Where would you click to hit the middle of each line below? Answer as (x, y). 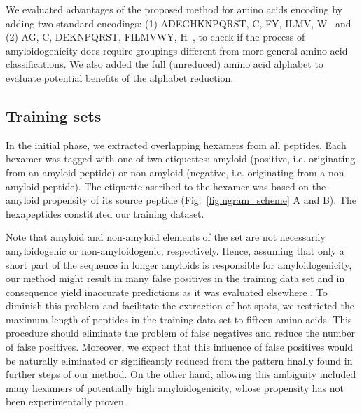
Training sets (54, 115)
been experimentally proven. (66, 401)
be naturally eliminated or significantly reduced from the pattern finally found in (179, 360)
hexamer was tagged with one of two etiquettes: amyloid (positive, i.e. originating (181, 159)
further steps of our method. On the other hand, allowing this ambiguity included (181, 374)
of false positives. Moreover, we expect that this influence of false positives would (180, 347)
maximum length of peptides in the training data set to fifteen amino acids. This (179, 319)
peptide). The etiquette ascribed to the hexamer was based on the (184, 186)
